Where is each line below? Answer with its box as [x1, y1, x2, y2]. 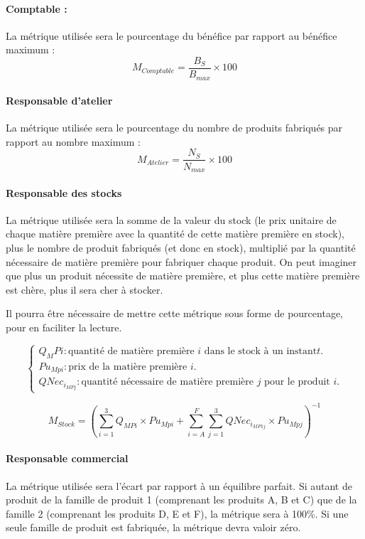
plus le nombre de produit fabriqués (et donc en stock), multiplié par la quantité [6, 240, 356, 255]
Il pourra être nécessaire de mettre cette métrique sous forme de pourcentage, [6, 306, 343, 321]
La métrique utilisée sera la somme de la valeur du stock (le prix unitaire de [6, 212, 337, 227]
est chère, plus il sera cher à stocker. [6, 282, 163, 297]
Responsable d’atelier [6, 93, 113, 108]
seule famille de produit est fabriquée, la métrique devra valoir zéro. [6, 520, 301, 535]
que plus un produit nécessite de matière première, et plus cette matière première [6, 268, 360, 283]
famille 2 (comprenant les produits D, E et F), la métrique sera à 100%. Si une [6, 506, 349, 521]
